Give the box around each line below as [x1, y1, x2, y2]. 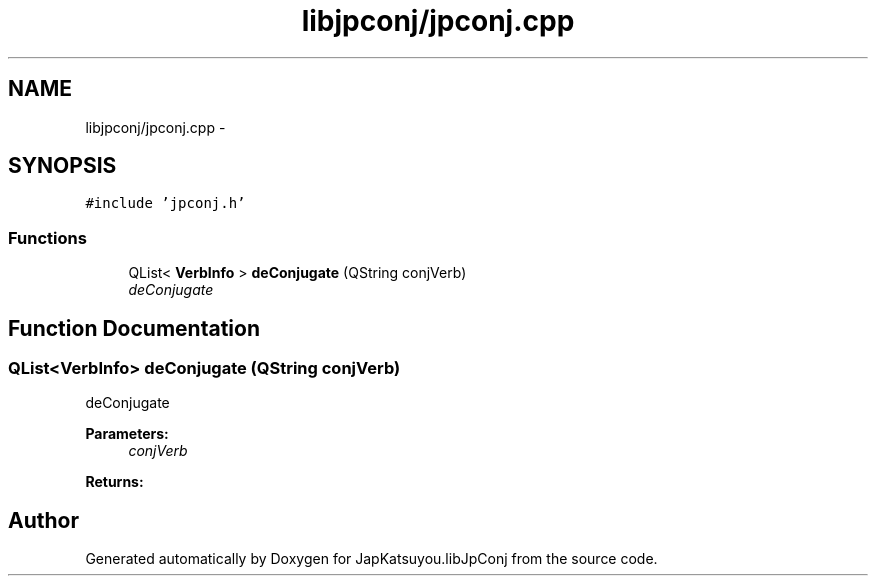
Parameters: [85, 425, 169, 443]
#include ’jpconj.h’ [85, 195, 246, 212]
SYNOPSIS [8, 153, 117, 179]
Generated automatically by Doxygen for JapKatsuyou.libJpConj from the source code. [85, 550, 658, 568]
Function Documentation [8, 315, 260, 341]
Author [8, 507, 79, 533]
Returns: [85, 473, 144, 491]
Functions [8, 227, 87, 248]
